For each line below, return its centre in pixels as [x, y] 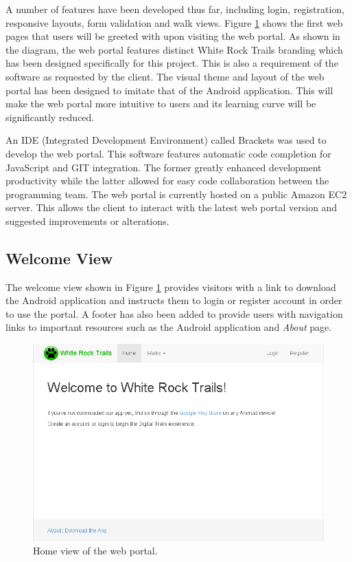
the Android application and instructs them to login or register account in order [174, 300]
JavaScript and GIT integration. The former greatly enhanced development [164, 167]
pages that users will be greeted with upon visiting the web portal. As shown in [173, 36]
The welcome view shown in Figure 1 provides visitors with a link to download [171, 287]
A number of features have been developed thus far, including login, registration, [175, 9]
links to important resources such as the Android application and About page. [169, 327]
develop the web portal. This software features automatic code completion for [168, 153]
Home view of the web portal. [95, 551]
